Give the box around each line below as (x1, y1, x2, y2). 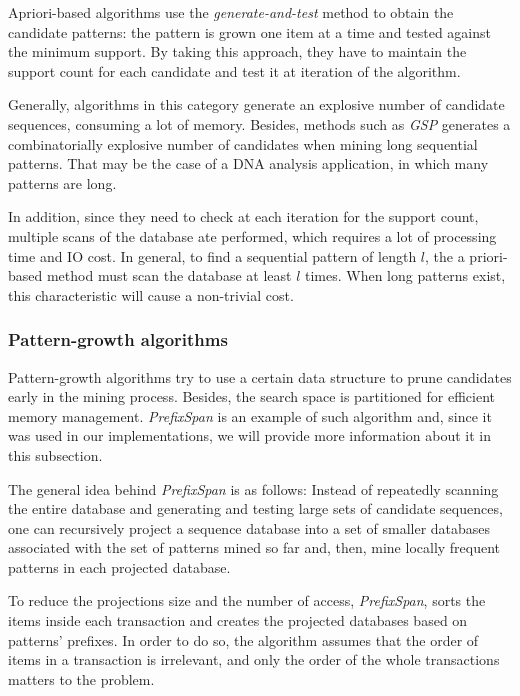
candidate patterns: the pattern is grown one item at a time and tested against (8, 21, 492, 42)
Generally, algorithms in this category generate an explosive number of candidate (8, 94, 505, 115)
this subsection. (8, 444, 103, 465)
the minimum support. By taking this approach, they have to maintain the (8, 41, 467, 62)
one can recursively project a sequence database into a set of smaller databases (8, 517, 491, 538)
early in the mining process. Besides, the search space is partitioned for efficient (8, 386, 495, 407)
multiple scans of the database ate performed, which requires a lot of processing (8, 225, 497, 246)
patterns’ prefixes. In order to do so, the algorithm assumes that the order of (8, 629, 479, 650)
